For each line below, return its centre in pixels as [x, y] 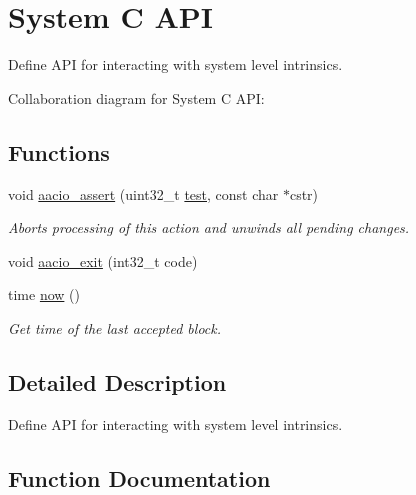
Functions [59, 151]
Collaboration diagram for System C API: [136, 97]
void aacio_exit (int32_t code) [103, 260]
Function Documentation [139, 477]
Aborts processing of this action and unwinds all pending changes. [209, 227]
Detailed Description [117, 381]
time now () [44, 294]
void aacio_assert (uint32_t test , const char [143, 193]
